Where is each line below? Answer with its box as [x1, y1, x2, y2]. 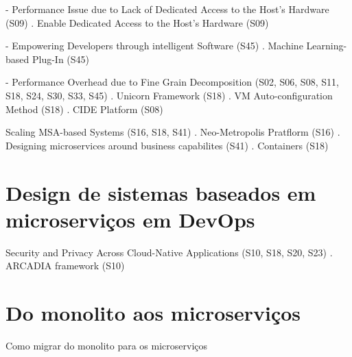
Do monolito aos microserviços [5, 299, 301, 327]
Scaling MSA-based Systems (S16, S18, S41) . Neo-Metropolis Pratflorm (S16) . [5, 125, 340, 139]
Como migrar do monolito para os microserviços [5, 338, 208, 352]
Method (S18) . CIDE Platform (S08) [5, 101, 163, 116]
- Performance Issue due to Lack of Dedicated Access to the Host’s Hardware [5, 2, 329, 16]
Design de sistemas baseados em [5, 178, 316, 206]
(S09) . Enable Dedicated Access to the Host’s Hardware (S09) [5, 15, 269, 29]
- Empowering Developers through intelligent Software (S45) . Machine [5, 38, 303, 53]
